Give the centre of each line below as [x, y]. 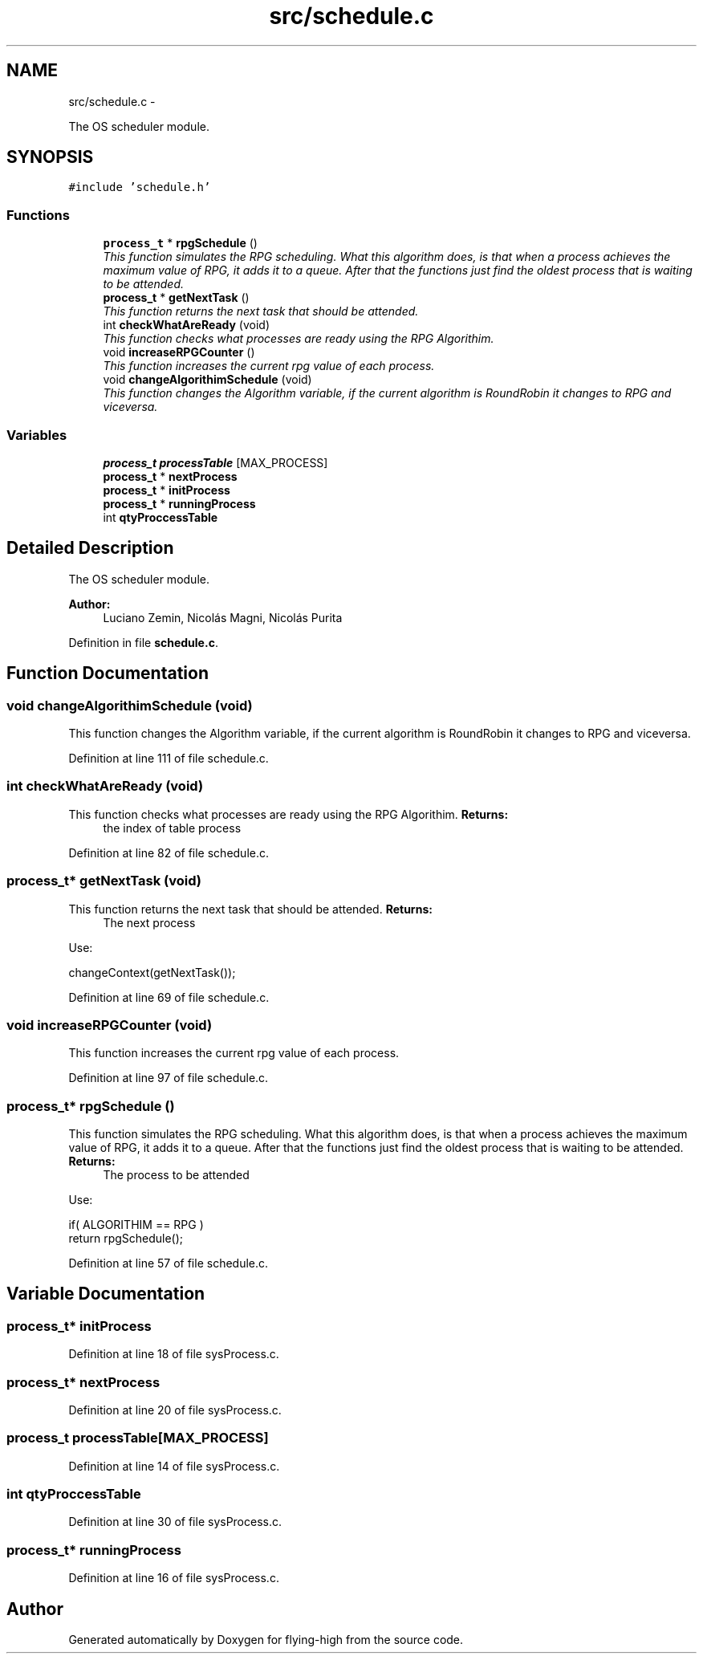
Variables [37, 435]
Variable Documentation [106, 1294]
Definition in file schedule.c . [143, 642]
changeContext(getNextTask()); [152, 972]
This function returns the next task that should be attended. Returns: [250, 909]
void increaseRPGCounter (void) [110, 1025]
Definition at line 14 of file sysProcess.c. [174, 1466]
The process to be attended [176, 1175]
